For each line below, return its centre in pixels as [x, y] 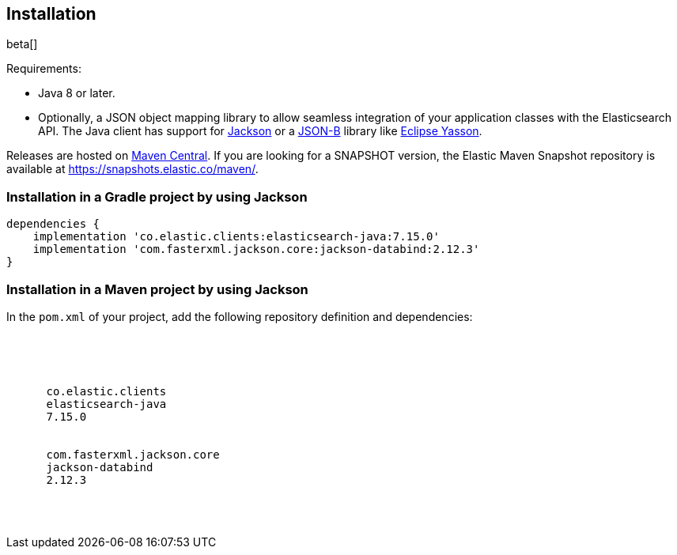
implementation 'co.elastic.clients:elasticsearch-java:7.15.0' [236, 237]
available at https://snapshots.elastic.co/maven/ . [132, 169]
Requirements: [44, 69]
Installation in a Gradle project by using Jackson [157, 196]
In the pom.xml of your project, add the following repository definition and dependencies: [240, 316]
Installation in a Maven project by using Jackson [157, 289]
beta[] [22, 44]
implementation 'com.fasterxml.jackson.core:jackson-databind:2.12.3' [256, 249]
